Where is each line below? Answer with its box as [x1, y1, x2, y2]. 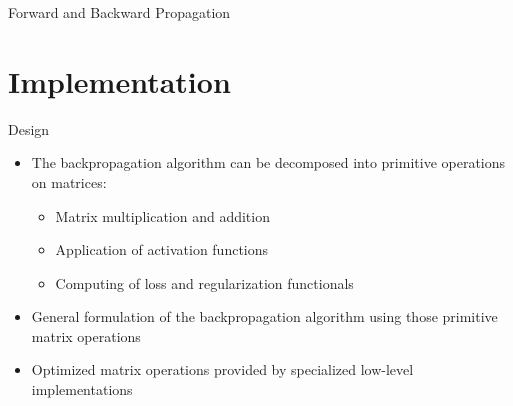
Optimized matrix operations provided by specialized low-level [31, 359, 414, 380]
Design [8, 118, 50, 139]
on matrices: [31, 171, 107, 192]
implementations [31, 379, 133, 400]
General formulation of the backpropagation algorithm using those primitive [31, 306, 498, 327]
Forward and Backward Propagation [8, 2, 231, 22]
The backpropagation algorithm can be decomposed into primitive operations [31, 152, 506, 173]
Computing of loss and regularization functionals [55, 272, 354, 293]
